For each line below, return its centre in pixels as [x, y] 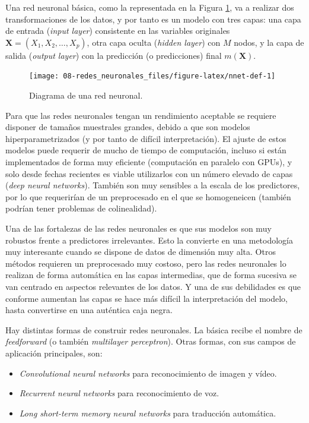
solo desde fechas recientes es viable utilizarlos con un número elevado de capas [149, 173]
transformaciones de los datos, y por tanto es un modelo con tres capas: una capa [153, 19]
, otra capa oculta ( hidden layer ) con [154, 42]
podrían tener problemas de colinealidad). [81, 208]
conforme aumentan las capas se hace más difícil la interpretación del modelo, [146, 298]
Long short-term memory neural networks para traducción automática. [148, 413]
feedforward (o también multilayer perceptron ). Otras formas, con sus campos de [151, 341]
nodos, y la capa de [269, 42]
